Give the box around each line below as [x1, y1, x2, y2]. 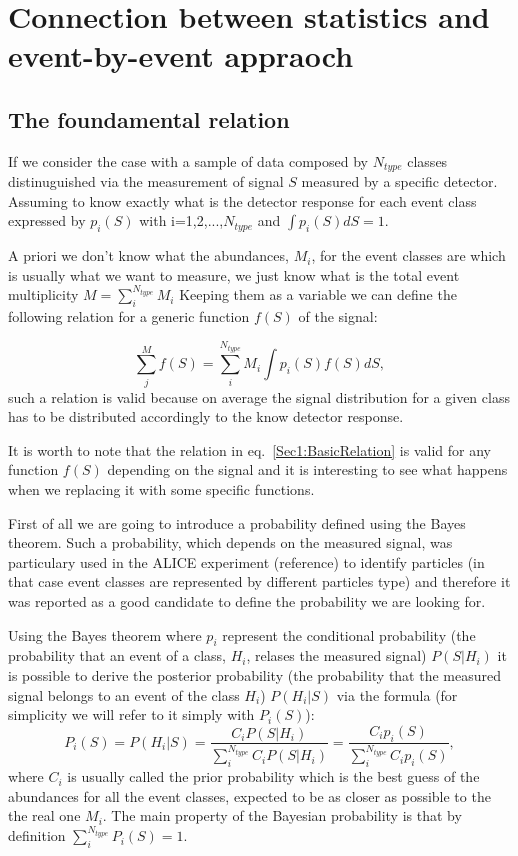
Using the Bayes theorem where [8, 624, 202, 645]
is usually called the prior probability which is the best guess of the [67, 766, 480, 787]
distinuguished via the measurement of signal [8, 171, 284, 192]
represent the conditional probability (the [222, 624, 476, 645]
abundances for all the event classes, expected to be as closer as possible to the [8, 785, 491, 806]
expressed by [8, 210, 86, 231]
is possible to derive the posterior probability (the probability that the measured [8, 664, 501, 685]
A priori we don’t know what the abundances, [8, 245, 289, 266]
